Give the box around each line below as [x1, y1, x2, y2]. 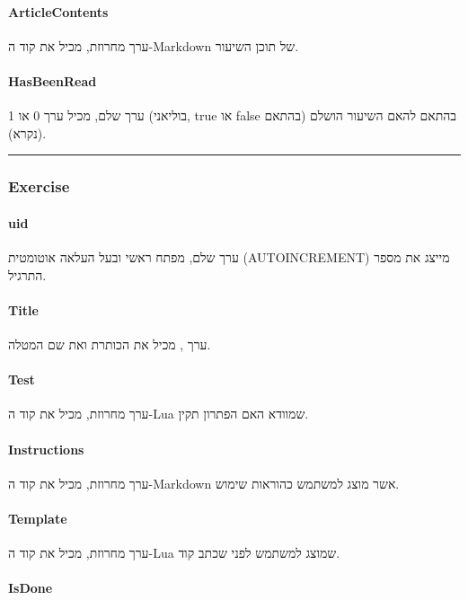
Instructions [8, 439, 84, 458]
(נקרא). [8, 123, 47, 142]
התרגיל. [8, 265, 47, 284]
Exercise [8, 175, 70, 198]
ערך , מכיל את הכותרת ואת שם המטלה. [8, 335, 211, 353]
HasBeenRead [8, 71, 97, 90]
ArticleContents [8, 2, 109, 21]
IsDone [8, 578, 53, 597]
